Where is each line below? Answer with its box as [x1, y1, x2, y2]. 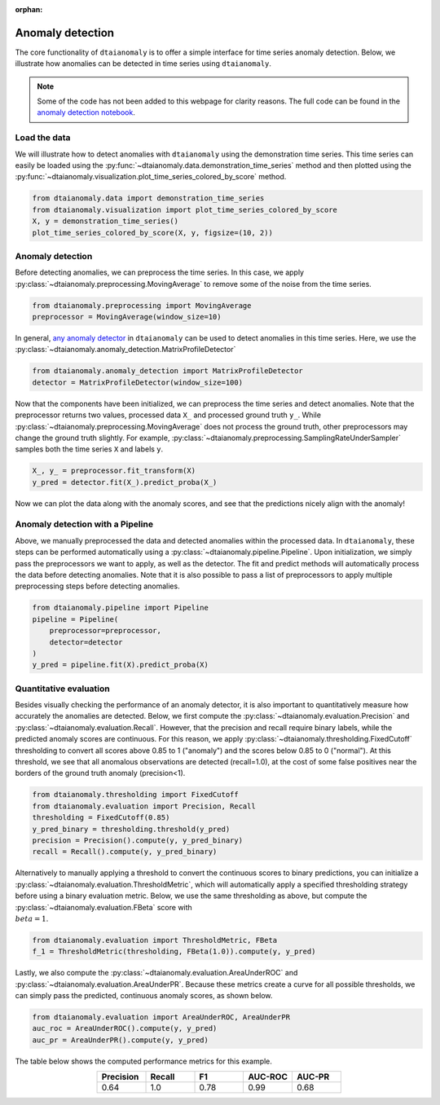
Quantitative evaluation [15, 683, 110, 694]
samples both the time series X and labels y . [15, 444, 164, 454]
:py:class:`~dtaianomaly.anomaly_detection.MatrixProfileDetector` [15, 345, 236, 354]
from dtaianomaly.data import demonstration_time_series [32, 194, 265, 203]
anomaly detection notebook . [37, 108, 136, 117]
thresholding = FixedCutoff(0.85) [32, 813, 170, 822]
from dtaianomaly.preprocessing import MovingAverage [32, 301, 252, 310]
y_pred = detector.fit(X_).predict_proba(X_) [32, 478, 218, 486]
